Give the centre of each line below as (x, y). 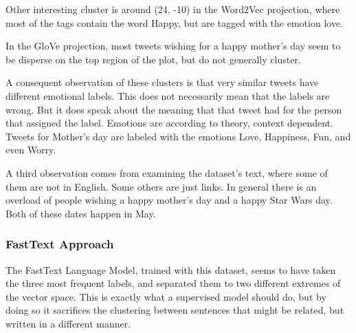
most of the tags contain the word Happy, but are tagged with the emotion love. (174, 22)
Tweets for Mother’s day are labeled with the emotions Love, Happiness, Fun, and (178, 136)
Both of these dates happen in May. (81, 213)
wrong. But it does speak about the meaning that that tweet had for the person (174, 109)
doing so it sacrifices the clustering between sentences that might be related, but (175, 310)
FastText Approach (60, 244)
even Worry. (31, 150)
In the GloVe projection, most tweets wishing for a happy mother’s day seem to (173, 46)
